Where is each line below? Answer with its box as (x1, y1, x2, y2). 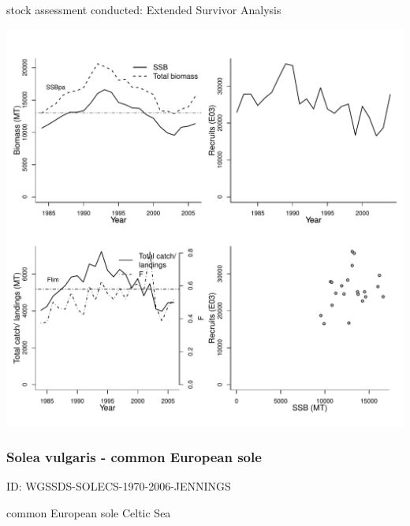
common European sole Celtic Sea (6, 505, 171, 520)
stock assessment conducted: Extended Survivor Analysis (6, 2, 281, 17)
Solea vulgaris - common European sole (6, 447, 262, 467)
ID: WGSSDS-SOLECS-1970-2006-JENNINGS (6, 478, 231, 494)
